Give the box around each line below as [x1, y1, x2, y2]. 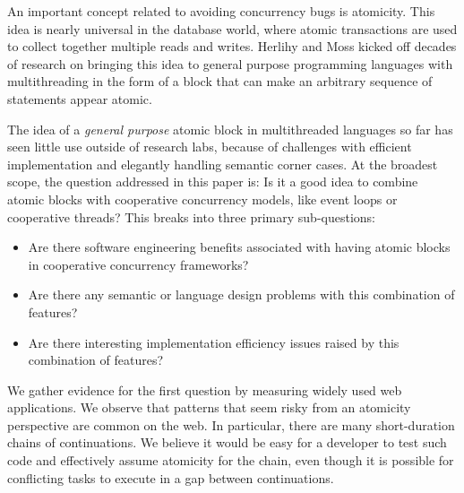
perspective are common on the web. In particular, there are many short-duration [7, 415, 455, 434]
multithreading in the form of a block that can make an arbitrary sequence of [7, 72, 433, 91]
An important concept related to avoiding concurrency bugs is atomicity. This [7, 2, 435, 20]
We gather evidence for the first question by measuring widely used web [7, 380, 402, 399]
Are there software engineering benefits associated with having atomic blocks [28, 238, 451, 256]
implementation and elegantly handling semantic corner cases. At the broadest [7, 154, 438, 173]
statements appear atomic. [7, 89, 152, 108]
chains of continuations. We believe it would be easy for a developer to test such [7, 433, 447, 452]
